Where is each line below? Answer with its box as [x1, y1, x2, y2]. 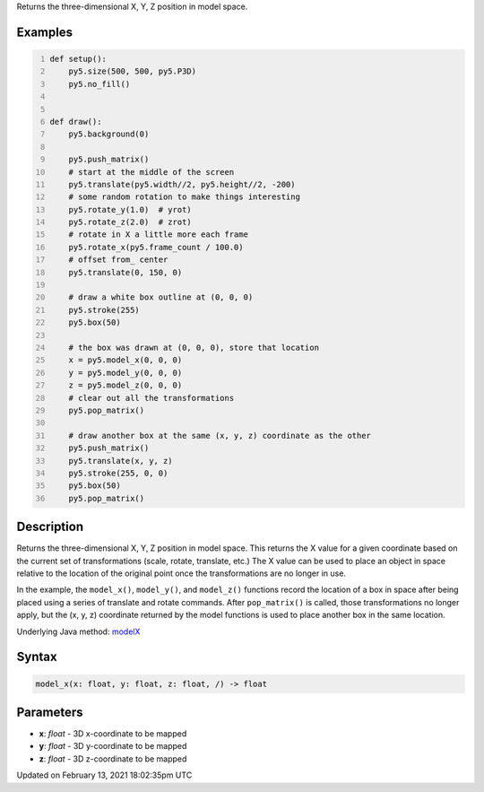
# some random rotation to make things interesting [68, 192, 300, 202]
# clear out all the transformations [68, 393, 235, 403]
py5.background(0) [68, 129, 150, 139]
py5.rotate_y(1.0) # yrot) [68, 205, 192, 214]
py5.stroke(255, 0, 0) [68, 467, 169, 478]
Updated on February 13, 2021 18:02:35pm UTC [16, 770, 193, 780]
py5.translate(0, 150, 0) [68, 267, 183, 277]
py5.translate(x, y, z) [68, 456, 174, 466]
